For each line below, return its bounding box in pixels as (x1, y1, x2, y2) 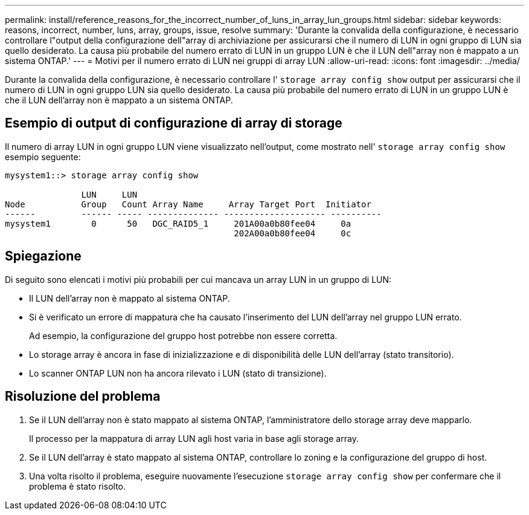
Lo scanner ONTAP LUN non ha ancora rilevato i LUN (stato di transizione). (29, 368, 327, 378)
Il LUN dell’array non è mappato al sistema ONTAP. (29, 293, 230, 303)
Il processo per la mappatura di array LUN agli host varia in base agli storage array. (29, 433, 359, 444)
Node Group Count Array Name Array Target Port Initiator (5, 199, 371, 209)
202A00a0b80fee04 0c (234, 228, 351, 238)
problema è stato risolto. (29, 481, 126, 491)
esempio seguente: (5, 151, 81, 162)
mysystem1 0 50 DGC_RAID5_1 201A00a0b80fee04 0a (5, 218, 351, 228)
